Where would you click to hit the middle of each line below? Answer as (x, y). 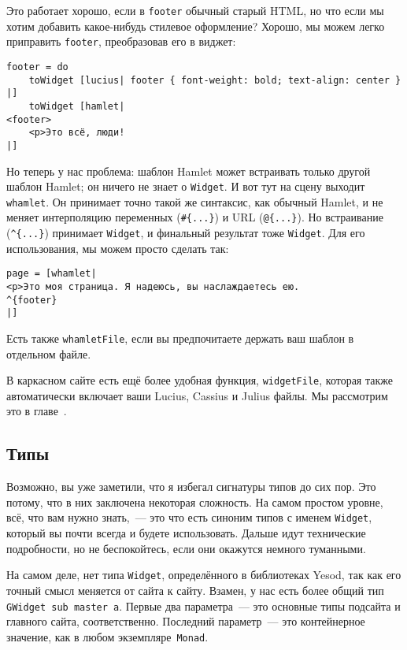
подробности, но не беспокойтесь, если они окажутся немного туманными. (186, 548)
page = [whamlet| (52, 274)
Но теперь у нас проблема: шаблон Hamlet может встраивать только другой (189, 171)
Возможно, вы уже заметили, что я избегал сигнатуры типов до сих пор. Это (191, 487)
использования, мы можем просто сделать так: (118, 248)
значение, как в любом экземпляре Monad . (107, 636)
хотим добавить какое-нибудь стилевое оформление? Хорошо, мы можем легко (196, 26)
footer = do (37, 67)
